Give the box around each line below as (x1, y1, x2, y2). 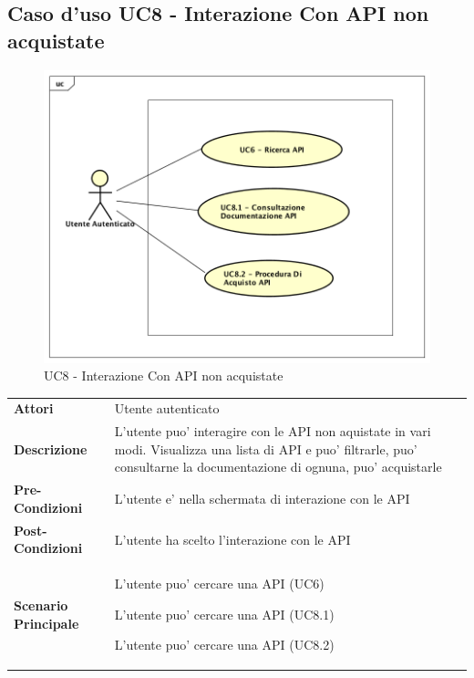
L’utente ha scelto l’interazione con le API (114, 529, 351, 548)
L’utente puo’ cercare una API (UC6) (114, 574, 325, 593)
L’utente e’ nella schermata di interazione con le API (114, 489, 410, 508)
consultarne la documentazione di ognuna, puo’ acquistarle (114, 457, 442, 476)
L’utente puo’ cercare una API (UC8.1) (114, 604, 335, 623)
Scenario (14, 595, 68, 614)
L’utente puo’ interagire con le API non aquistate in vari (114, 422, 431, 441)
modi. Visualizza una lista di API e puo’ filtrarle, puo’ (114, 439, 417, 458)
